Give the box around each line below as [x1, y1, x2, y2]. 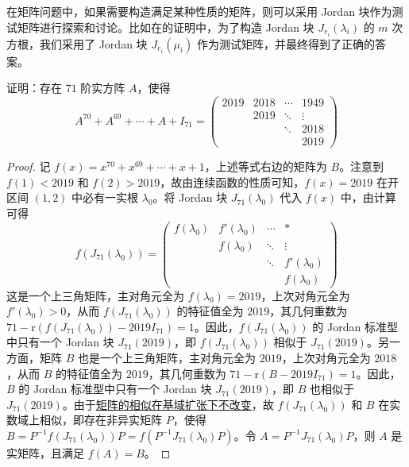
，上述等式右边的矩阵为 [204, 158, 327, 175]
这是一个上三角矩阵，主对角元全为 [6, 287, 184, 303]
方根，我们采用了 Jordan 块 [6, 35, 148, 52]
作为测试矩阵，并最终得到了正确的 [196, 35, 375, 52]
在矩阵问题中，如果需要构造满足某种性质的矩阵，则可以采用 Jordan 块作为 [6, 3, 392, 19]
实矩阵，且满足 [6, 444, 84, 461]
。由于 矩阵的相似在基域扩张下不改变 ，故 [62, 396, 274, 412]
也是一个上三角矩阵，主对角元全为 [77, 349, 256, 365]
